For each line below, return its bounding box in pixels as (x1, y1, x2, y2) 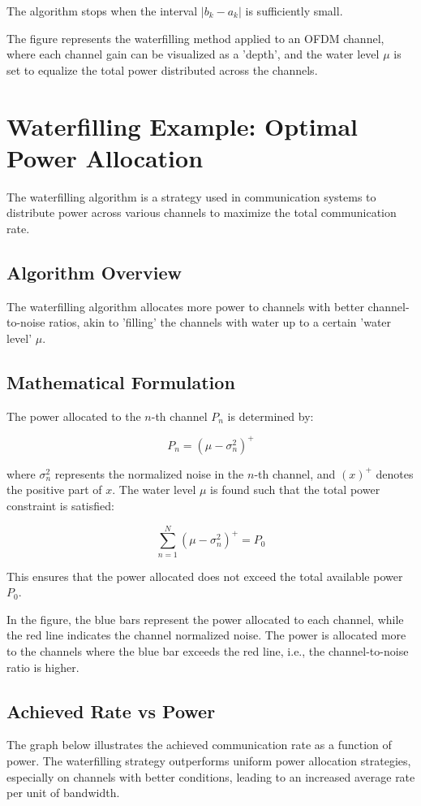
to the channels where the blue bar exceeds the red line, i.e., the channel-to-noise (6, 643, 409, 660)
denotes (376, 465, 414, 482)
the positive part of (6, 481, 102, 498)
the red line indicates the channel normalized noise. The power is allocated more (6, 626, 406, 643)
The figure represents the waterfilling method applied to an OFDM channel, (6, 29, 384, 46)
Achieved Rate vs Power (6, 698, 216, 723)
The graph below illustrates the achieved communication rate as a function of (6, 736, 392, 753)
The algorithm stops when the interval (6, 2, 198, 19)
